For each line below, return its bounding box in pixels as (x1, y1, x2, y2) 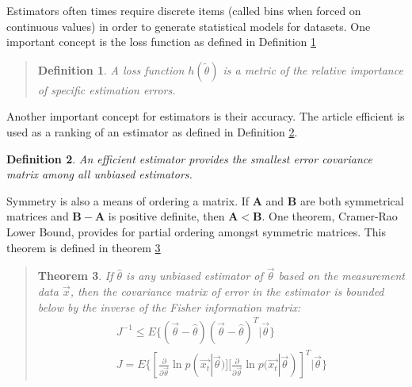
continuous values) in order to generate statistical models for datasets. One (6, 17, 371, 34)
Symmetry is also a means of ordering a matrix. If (6, 192, 250, 209)
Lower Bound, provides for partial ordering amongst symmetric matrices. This (6, 223, 387, 239)
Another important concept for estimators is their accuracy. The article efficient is (6, 108, 405, 125)
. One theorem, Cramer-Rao (261, 208, 398, 224)
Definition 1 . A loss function (37, 61, 185, 78)
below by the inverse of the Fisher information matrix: (37, 298, 301, 315)
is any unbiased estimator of (126, 267, 263, 284)
